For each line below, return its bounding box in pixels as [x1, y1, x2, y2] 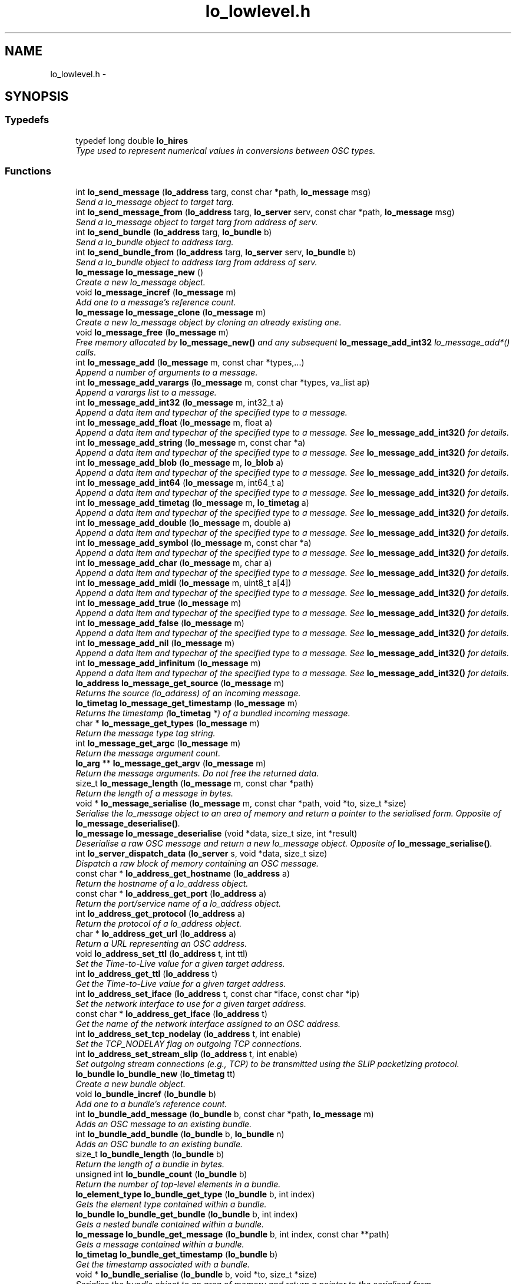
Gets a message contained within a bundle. [75, 1239, 244, 1249]
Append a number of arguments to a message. [75, 367, 258, 377]
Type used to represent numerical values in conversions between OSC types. [75, 145, 376, 156]
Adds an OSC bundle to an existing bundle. [75, 1138, 243, 1149]
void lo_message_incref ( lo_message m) [75, 287, 236, 297]
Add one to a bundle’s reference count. [75, 1098, 227, 1109]
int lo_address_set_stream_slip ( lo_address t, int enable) [75, 1048, 298, 1059]
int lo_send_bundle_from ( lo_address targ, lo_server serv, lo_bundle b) [75, 246, 356, 257]
